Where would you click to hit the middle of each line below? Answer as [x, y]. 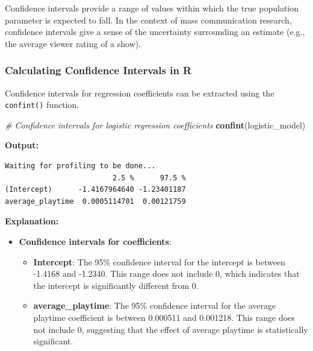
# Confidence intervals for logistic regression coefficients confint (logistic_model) [155, 125]
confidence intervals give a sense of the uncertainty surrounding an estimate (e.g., [155, 32]
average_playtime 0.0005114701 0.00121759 [95, 201]
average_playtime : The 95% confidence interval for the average [155, 305]
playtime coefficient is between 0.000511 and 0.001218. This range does [164, 317]
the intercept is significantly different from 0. [116, 285]
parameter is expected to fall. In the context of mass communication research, [148, 20]
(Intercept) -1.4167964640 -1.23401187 [95, 190]
